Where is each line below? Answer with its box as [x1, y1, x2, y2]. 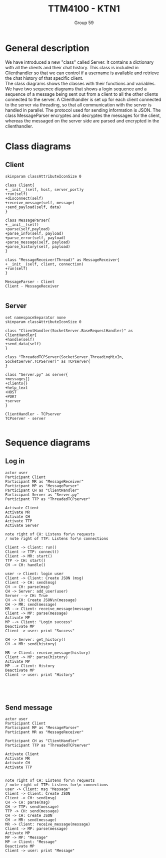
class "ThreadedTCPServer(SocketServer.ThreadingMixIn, [5, 354, 124, 359]
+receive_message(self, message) [5, 200, 75, 205]
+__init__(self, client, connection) [5, 261, 84, 266]
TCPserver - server [5, 416, 46, 421]
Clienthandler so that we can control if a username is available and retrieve [5, 70, 159, 76]
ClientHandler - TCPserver [5, 411, 61, 416]
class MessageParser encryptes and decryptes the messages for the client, [5, 112, 161, 118]
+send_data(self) [5, 341, 41, 346]
